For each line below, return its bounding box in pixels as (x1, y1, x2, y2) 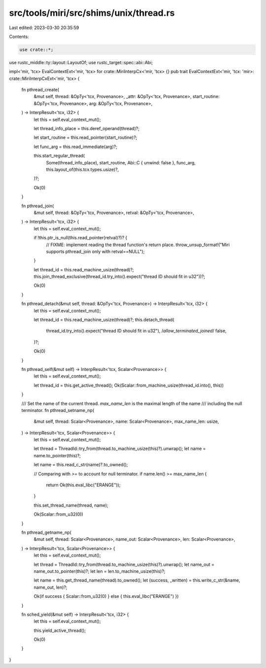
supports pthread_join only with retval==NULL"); (46, 248, 145, 254)
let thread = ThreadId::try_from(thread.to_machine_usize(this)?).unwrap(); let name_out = (33, 561, 214, 567)
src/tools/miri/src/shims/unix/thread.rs (9, 7, 175, 18)
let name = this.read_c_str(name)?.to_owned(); (33, 462, 128, 468)
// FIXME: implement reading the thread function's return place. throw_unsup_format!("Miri (46, 242, 230, 248)
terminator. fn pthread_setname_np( (21, 407, 95, 413)
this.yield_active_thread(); (33, 627, 86, 633)
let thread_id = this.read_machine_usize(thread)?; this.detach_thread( (33, 317, 174, 323)
